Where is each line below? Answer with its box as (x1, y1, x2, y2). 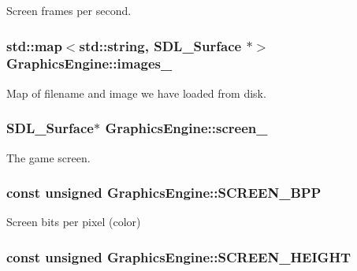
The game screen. (6, 149, 91, 165)
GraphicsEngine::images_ (6, 54, 173, 73)
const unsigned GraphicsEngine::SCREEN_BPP (6, 183, 322, 202)
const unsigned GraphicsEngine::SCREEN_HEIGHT (6, 247, 351, 266)
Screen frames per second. (6, 2, 132, 18)
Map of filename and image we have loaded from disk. (6, 84, 266, 101)
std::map (6, 35, 62, 55)
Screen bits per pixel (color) (6, 213, 141, 230)
